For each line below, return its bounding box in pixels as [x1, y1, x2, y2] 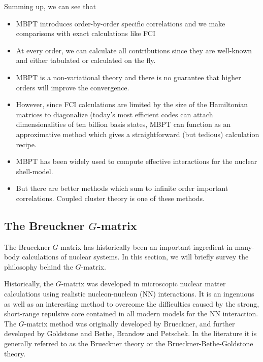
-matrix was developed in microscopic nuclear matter [61, 278, 226, 289]
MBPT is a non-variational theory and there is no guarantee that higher [16, 72, 241, 82]
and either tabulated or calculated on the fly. [16, 55, 156, 65]
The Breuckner [4, 217, 85, 233]
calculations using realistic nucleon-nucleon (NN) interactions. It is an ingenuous [4, 288, 254, 299]
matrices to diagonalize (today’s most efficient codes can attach [16, 109, 213, 119]
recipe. [16, 139, 37, 149]
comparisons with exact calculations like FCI [16, 28, 156, 39]
